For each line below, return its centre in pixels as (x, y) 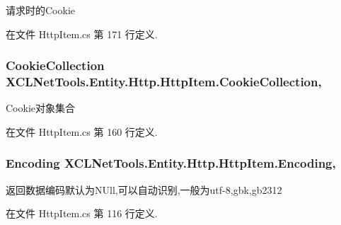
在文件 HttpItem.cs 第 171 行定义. (82, 34)
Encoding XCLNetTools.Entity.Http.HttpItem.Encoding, (171, 163)
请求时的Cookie (40, 10)
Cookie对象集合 (40, 108)
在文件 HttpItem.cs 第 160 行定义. (82, 131)
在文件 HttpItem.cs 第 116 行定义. (82, 213)
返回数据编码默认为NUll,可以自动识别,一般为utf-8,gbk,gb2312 (144, 189)
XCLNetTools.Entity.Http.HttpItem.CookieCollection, (164, 82)
